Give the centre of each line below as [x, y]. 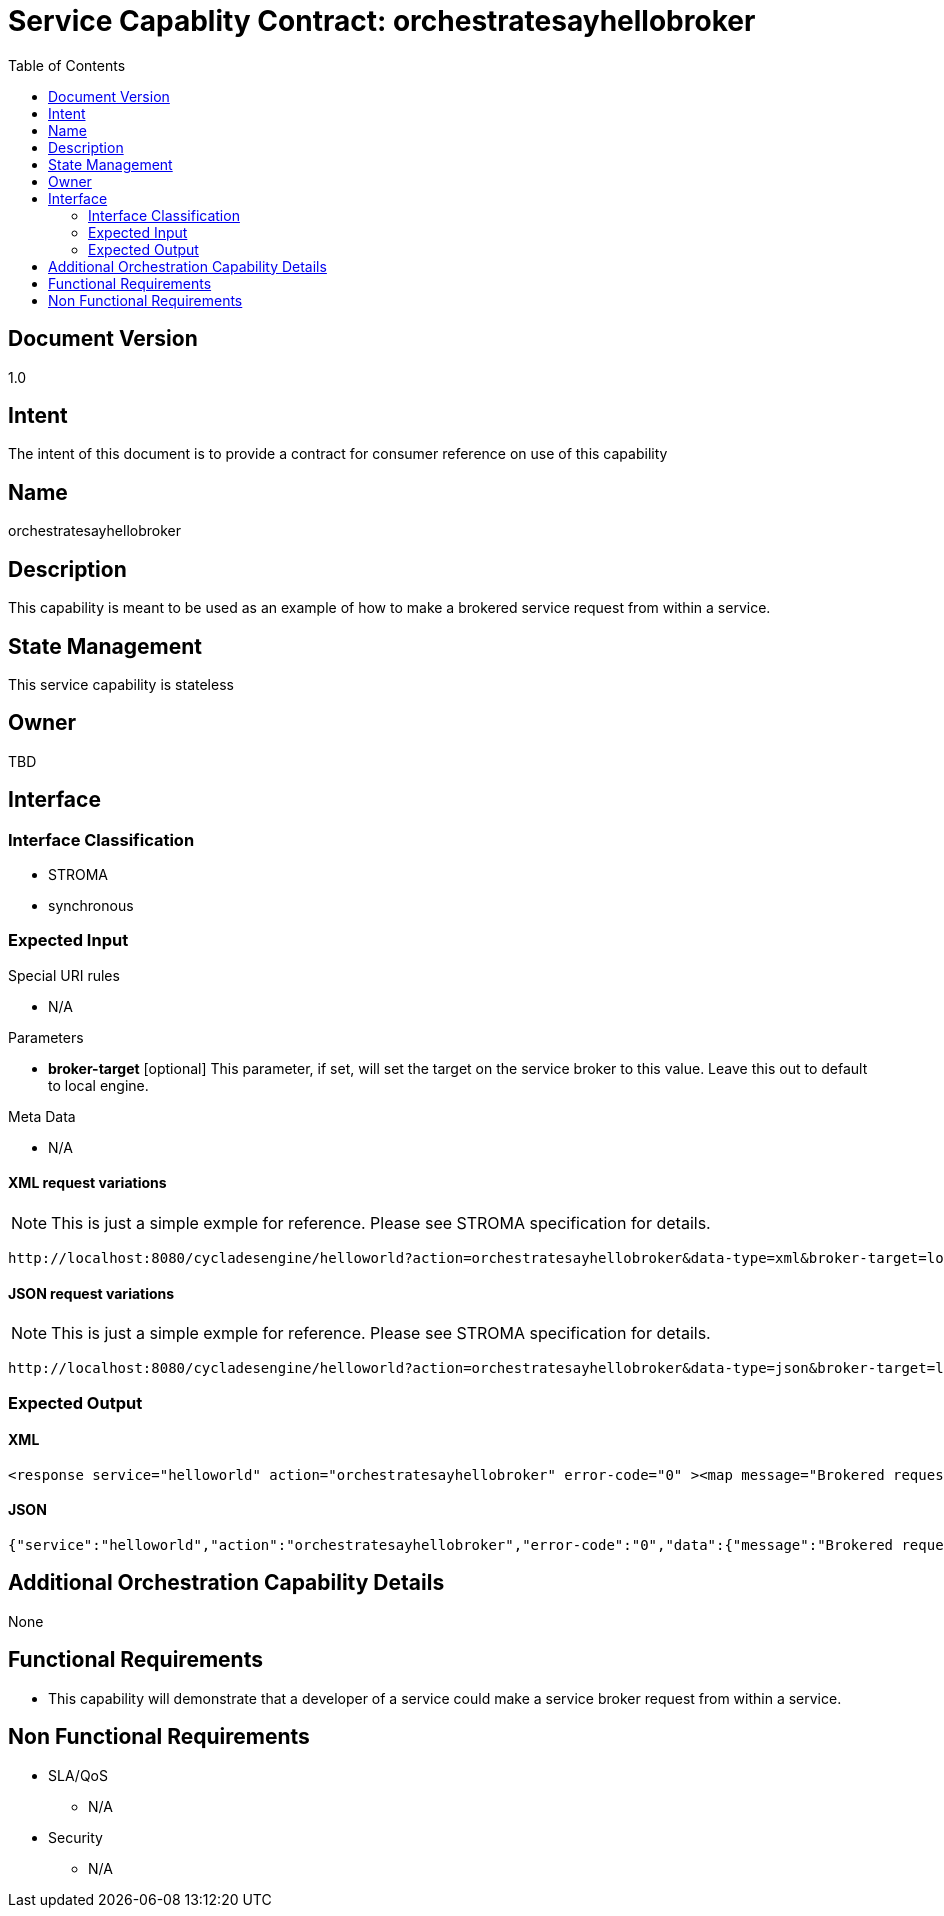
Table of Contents [67, 65]
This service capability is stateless [121, 684]
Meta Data [42, 1116]
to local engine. [98, 1085]
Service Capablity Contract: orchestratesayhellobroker [382, 21]
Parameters [46, 1037]
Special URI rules [64, 975]
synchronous [91, 906]
